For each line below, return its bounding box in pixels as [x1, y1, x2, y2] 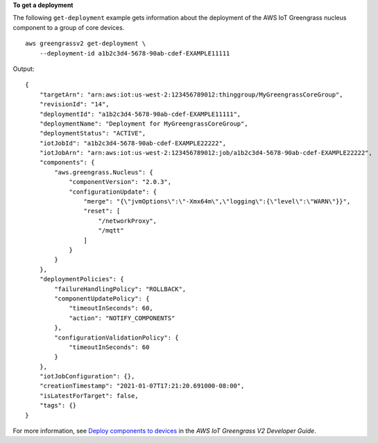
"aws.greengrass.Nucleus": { [54, 168, 154, 176]
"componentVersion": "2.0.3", [69, 178, 172, 186]
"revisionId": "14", [39, 101, 110, 108]
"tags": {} [39, 401, 77, 410]
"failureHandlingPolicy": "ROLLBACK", [54, 285, 187, 293]
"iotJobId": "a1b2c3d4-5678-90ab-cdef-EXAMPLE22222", [39, 139, 227, 147]
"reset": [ [83, 207, 121, 215]
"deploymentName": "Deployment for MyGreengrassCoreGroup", [39, 119, 249, 128]
